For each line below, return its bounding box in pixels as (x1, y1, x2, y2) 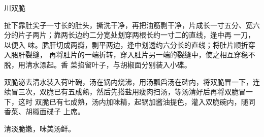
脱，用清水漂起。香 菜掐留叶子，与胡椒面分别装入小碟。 (4, 59, 191, 70)
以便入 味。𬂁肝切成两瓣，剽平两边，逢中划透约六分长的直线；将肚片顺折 (4, 39, 248, 50)
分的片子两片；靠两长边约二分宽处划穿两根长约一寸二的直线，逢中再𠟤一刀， (4, 29, 255, 40)
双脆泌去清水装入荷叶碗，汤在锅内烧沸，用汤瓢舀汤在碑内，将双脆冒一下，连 (4, 76, 260, 87)
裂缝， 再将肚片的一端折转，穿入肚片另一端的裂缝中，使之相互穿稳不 (25, 49, 255, 60)
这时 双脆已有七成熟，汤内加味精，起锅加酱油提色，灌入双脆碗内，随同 (18, 96, 255, 107)
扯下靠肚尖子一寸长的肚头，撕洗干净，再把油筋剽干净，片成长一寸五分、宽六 (4, 19, 260, 30)
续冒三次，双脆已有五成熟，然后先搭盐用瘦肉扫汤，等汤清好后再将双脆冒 (4, 86, 246, 97)
